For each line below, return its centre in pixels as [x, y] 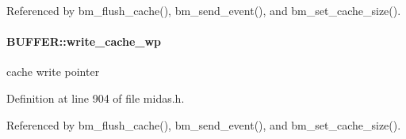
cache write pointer [53, 71]
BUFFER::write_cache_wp [84, 41]
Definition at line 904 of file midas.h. [96, 98]
